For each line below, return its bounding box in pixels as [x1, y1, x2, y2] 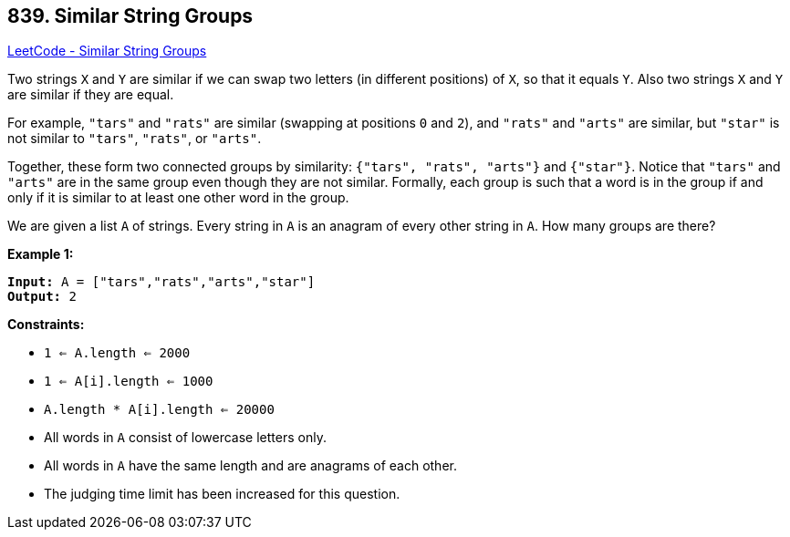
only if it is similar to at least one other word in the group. [7, 190, 349, 206]
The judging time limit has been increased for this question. [44, 486, 400, 502]
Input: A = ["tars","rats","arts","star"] [7, 274, 316, 290]
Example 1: [7, 246, 74, 263]
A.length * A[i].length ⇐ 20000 [44, 402, 275, 418]
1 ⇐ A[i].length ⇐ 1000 [44, 374, 213, 389]
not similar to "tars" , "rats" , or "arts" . [7, 130, 262, 147]
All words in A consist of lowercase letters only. [44, 429, 327, 446]
